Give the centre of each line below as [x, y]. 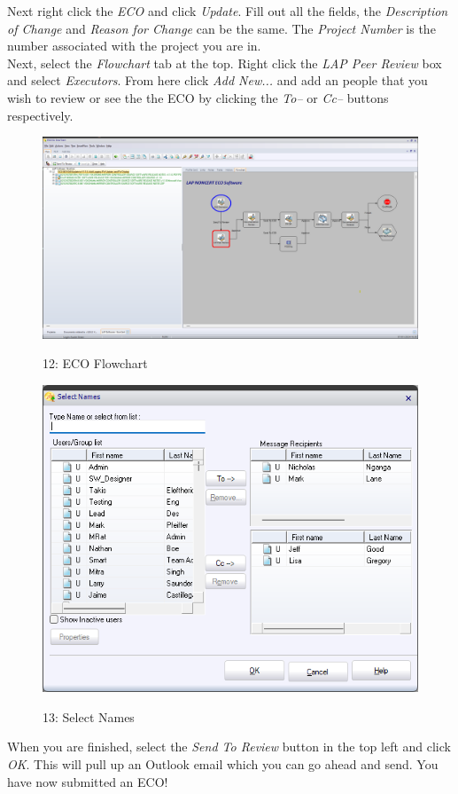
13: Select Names [89, 716]
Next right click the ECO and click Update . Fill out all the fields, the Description [228, 11]
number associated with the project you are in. [134, 46]
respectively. [40, 115]
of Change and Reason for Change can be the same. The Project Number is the [221, 28]
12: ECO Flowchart [95, 363]
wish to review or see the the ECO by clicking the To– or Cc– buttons [198, 97]
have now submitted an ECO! [88, 781]
